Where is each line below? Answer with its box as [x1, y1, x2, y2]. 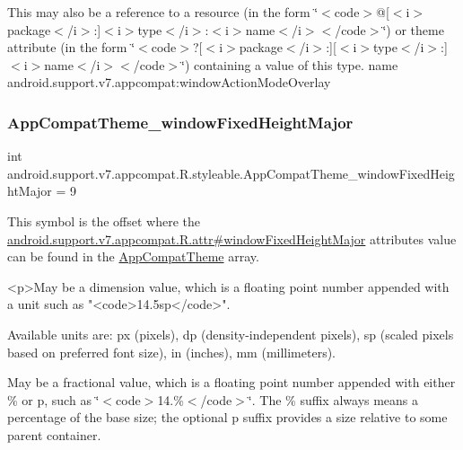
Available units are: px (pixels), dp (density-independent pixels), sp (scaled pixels [7, 324, 454, 343]
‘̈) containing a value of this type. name [181, 55, 398, 74]
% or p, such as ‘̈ [7, 390, 100, 409]
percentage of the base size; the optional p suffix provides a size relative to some [7, 408, 448, 427]
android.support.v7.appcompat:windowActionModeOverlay [7, 73, 331, 92]
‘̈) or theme [382, 20, 444, 39]
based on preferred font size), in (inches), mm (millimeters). [7, 342, 336, 361]
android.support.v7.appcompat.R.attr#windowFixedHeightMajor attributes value [7, 229, 457, 248]
